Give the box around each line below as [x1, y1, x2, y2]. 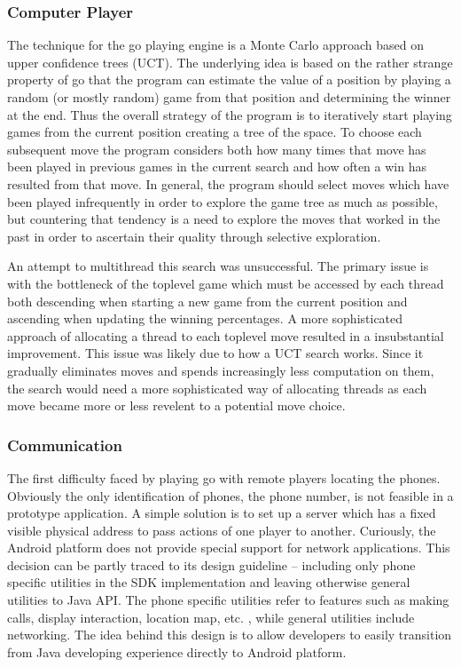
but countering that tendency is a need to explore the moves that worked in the [7, 210, 441, 228]
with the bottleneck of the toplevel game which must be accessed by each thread [7, 274, 444, 292]
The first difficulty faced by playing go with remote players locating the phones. [7, 468, 441, 487]
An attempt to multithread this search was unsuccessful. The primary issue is [7, 257, 429, 275]
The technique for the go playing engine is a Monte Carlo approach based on [7, 36, 425, 54]
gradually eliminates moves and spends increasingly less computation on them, [7, 361, 434, 379]
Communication [7, 433, 122, 456]
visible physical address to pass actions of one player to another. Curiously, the [7, 520, 436, 539]
